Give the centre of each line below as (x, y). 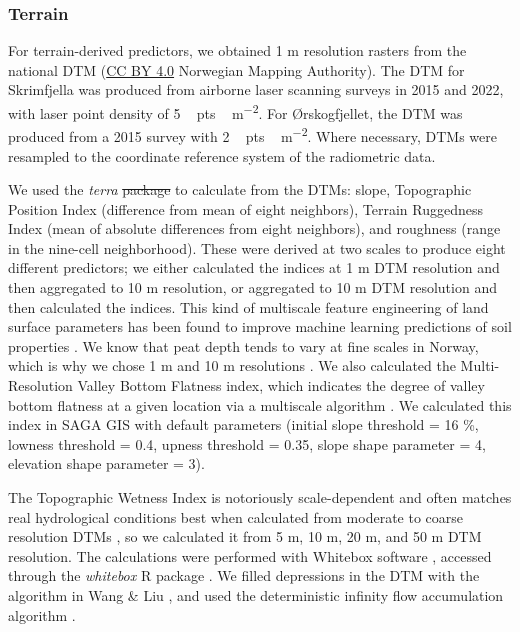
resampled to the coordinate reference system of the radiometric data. (222, 155)
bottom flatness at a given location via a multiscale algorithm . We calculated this (260, 404)
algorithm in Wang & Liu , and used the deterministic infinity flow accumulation (256, 594)
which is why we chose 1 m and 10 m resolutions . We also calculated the (232, 365)
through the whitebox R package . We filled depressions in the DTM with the (244, 575)
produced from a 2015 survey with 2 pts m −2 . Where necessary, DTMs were (252, 134)
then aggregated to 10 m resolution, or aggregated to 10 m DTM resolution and (252, 287)
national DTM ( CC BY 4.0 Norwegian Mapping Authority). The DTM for (236, 69)
